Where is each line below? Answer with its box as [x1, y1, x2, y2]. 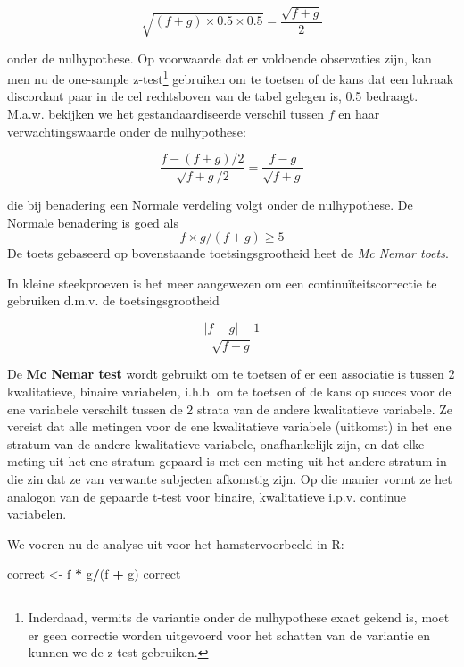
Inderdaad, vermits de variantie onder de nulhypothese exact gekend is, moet [28, 607, 450, 626]
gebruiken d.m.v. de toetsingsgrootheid [7, 291, 220, 310]
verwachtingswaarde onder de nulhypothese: [7, 121, 246, 140]
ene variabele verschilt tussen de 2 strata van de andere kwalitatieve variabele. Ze [7, 399, 452, 418]
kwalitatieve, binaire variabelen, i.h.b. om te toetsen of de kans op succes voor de [7, 381, 452, 400]
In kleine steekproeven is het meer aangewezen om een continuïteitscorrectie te [7, 273, 437, 292]
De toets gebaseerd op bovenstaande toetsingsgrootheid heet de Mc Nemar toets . [7, 244, 449, 263]
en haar [338, 104, 380, 123]
